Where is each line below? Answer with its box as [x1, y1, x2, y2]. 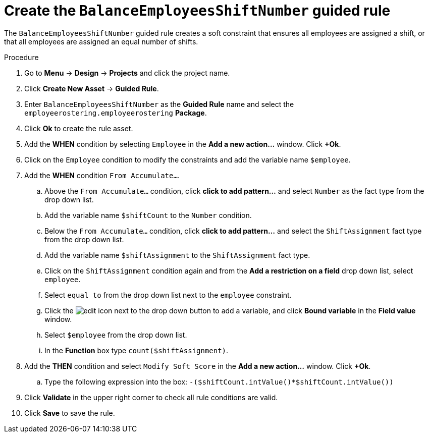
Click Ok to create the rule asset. [24, 124, 133, 133]
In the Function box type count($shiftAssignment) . [44, 346, 229, 355]
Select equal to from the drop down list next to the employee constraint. [44, 290, 292, 299]
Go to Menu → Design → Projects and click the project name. [24, 68, 230, 77]
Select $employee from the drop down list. [44, 330, 187, 339]
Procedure [4, 52, 39, 62]
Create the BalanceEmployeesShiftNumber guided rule [4, 2, 391, 19]
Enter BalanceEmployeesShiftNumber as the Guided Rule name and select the [24, 99, 294, 108]
